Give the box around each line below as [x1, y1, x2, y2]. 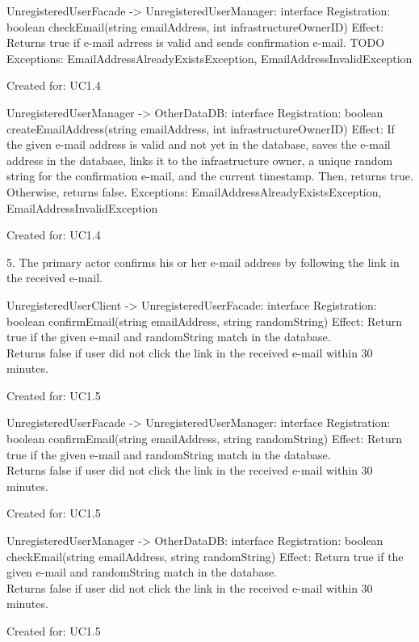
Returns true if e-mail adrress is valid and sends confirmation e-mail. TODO [6, 34, 385, 51]
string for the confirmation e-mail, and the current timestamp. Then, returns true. [6, 167, 413, 184]
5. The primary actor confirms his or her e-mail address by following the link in [6, 253, 400, 270]
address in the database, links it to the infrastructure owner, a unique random [6, 151, 393, 168]
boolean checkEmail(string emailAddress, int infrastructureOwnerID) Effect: [6, 18, 384, 35]
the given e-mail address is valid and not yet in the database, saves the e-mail [6, 136, 391, 153]
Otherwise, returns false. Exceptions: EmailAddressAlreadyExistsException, [6, 183, 382, 200]
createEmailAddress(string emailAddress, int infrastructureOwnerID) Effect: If [6, 120, 395, 137]
